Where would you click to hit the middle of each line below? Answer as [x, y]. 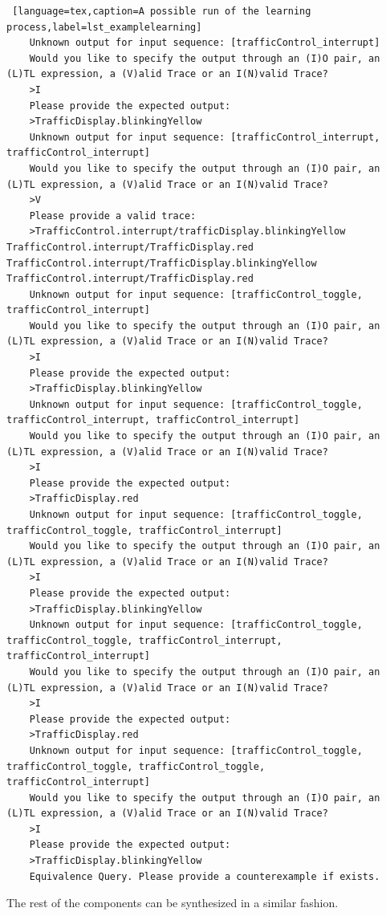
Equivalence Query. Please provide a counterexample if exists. [205, 876]
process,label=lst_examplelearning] [104, 27]
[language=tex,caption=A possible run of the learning [162, 11]
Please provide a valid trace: [113, 216]
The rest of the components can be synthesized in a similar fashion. [173, 903]
